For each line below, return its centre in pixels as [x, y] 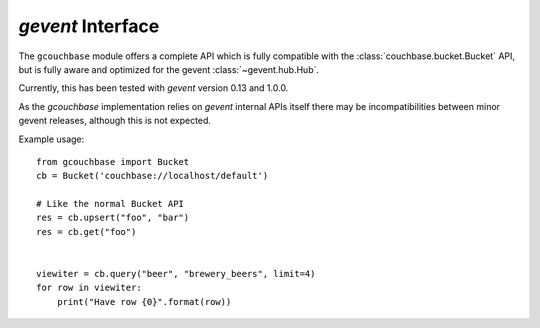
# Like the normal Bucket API [110, 204]
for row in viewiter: [89, 288]
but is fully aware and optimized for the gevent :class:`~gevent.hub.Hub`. [169, 69]
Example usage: [51, 139]
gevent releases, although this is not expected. [115, 121]
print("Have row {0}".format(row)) [144, 301]
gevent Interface [89, 26]
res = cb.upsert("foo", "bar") [113, 218]
